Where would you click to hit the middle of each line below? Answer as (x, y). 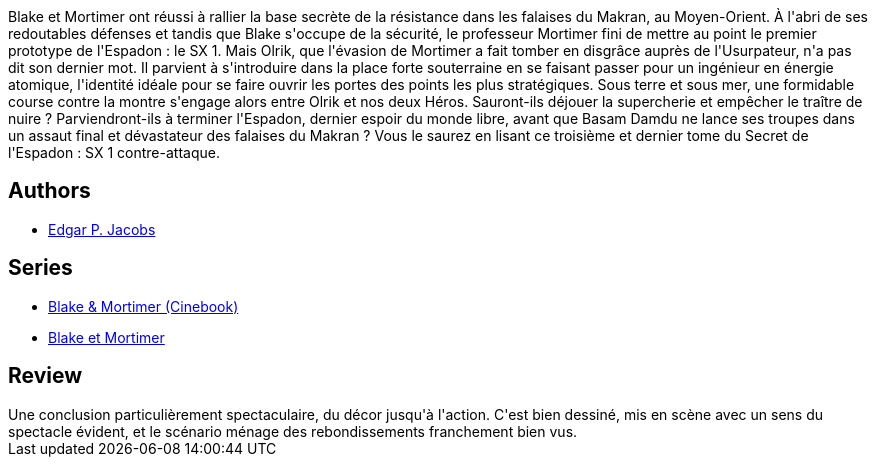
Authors (49, 191)
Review (45, 376)
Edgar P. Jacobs (102, 229)
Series (40, 268)
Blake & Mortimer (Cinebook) (143, 306)
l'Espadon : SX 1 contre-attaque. (114, 152)
